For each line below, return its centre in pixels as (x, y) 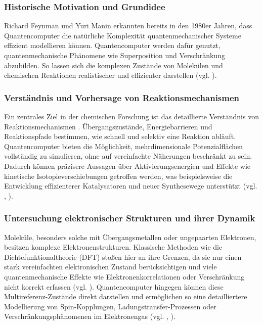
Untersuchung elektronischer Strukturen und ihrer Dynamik (130, 218)
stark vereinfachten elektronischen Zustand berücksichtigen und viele (111, 267)
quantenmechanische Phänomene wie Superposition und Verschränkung (115, 55)
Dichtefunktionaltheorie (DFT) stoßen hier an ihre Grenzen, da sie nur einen (123, 257)
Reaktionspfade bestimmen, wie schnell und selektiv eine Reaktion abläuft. (120, 136)
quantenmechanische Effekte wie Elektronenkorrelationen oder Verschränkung (124, 276)
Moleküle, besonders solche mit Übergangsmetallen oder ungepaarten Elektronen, (130, 237)
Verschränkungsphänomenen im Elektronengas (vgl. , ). (90, 316)
